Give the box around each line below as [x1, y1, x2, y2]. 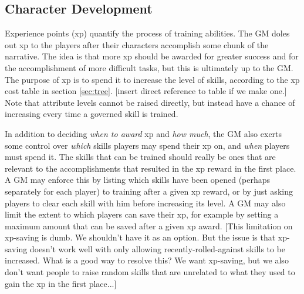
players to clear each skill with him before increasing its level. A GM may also [5, 196, 286, 209]
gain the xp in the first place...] [5, 277, 117, 289]
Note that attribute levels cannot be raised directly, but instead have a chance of [5, 96, 295, 108]
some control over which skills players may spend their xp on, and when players [5, 139, 290, 151]
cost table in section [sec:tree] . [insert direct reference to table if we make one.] [5, 85, 287, 97]
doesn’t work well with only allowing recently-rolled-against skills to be [29, 242, 286, 255]
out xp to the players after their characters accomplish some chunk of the [5, 38, 269, 51]
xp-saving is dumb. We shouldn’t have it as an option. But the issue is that [5, 231, 276, 243]
